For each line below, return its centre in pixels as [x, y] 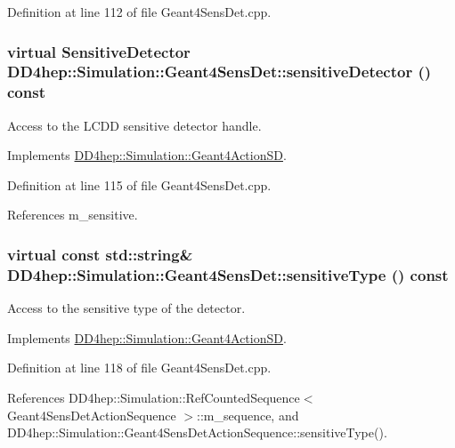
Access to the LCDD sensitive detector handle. [134, 125]
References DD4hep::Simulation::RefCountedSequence [154, 397]
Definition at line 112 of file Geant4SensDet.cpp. [139, 12]
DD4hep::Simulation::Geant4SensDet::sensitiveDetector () [219, 72]
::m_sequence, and [248, 415]
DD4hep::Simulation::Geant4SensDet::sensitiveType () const [228, 274]
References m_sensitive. [73, 215]
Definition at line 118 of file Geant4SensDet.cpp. [139, 368]
